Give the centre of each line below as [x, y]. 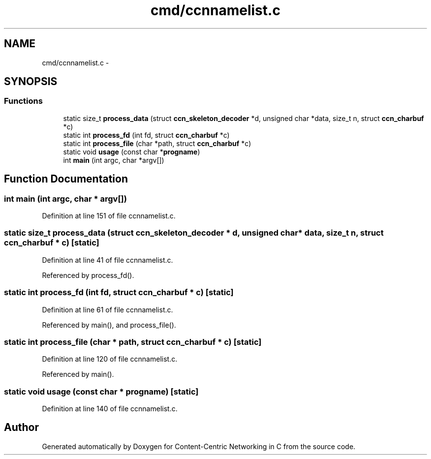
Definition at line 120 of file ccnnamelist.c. [110, 359]
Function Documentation [66, 179]
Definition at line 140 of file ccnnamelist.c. [110, 409]
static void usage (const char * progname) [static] [101, 391]
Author [21, 428]
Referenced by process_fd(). [88, 275]
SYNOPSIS [31, 82]
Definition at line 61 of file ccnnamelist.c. [108, 309]
